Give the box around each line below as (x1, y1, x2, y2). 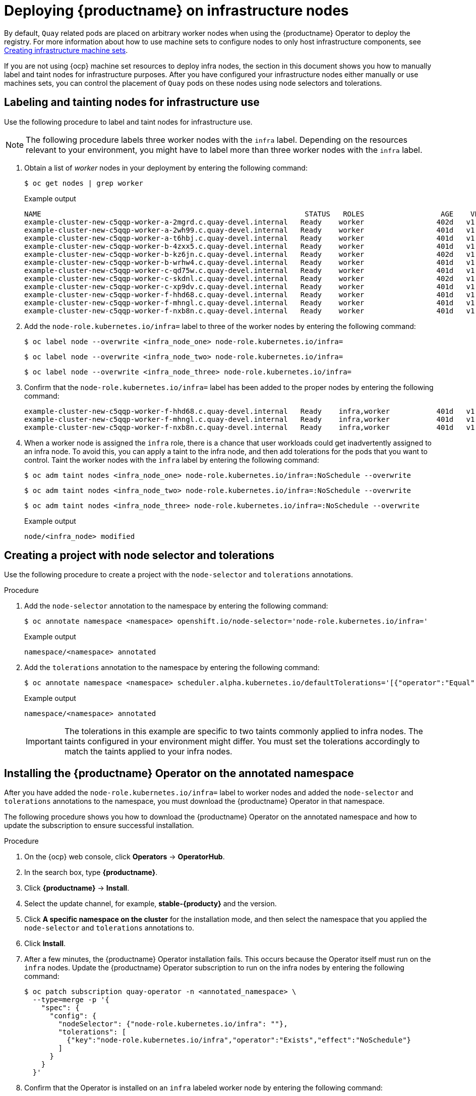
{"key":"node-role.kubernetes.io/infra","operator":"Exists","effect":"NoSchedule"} (67, 1036, 411, 1045)
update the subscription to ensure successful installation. (4, 821, 194, 830)
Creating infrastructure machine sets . (4, 45, 128, 54)
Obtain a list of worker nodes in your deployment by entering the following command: (24, 163, 308, 172)
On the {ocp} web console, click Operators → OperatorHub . (24, 852, 225, 861)
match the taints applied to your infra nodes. (64, 746, 232, 757)
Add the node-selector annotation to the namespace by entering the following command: (24, 601, 328, 611)
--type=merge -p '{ (32, 996, 109, 1004)
